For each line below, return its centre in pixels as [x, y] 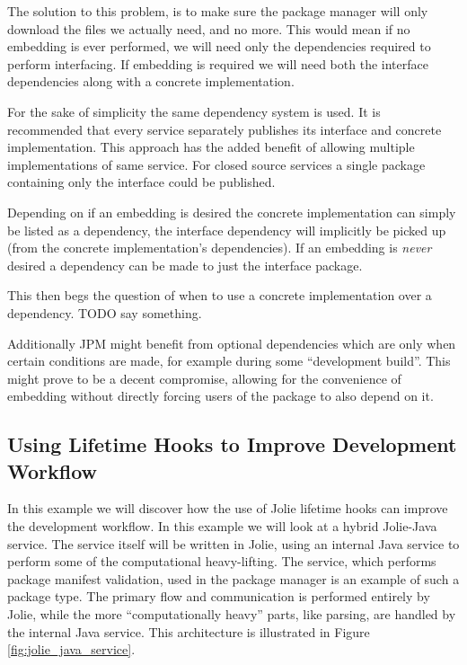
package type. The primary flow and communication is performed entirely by [219, 596]
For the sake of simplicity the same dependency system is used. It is [194, 111]
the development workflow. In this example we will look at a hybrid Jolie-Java [222, 526]
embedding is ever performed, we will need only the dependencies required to [219, 46]
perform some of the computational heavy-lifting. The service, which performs [222, 561]
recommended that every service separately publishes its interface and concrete [225, 129]
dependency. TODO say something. [105, 312]
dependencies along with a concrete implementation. [151, 81]
